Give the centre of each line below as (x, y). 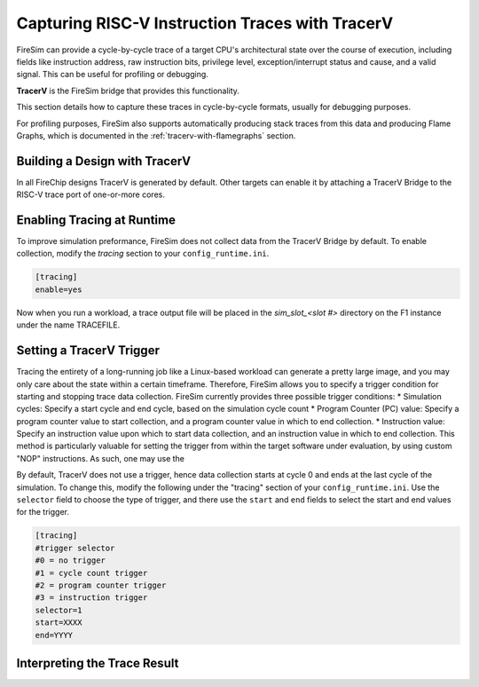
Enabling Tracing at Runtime (96, 220)
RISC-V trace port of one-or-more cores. (91, 194)
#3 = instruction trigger (91, 598)
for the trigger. (43, 512)
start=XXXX (59, 623)
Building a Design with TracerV (103, 161)
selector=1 (59, 610)
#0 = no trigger (71, 561)
